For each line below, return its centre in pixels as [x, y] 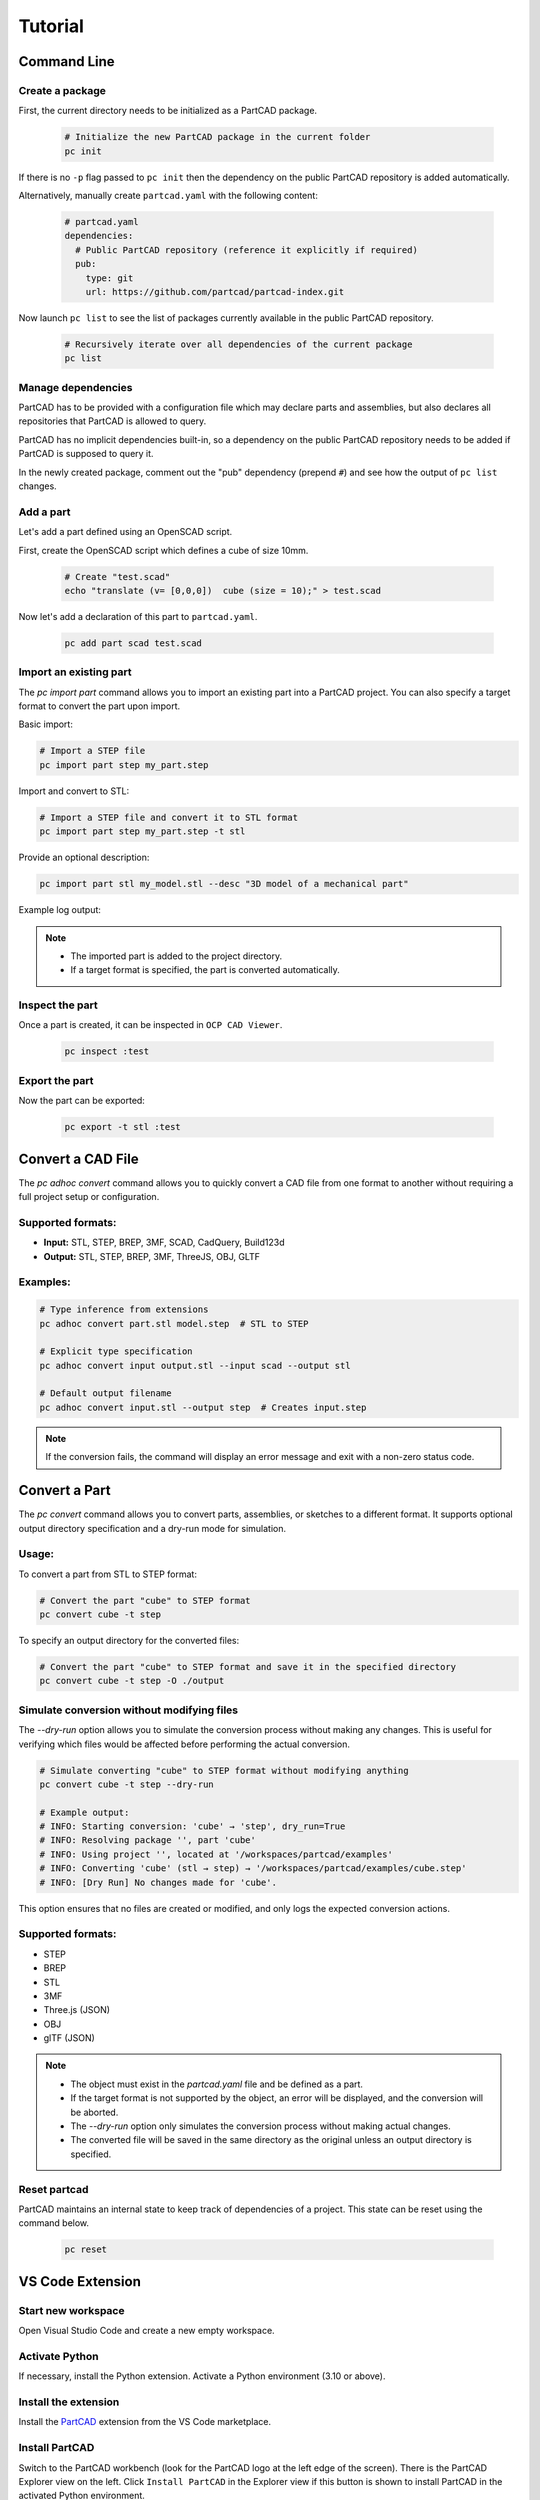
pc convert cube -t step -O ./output [132, 1681]
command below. [54, 2223]
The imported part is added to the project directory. [176, 956]
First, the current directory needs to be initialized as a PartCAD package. [168, 111]
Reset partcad [53, 2189]
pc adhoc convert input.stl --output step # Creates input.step [203, 1407]
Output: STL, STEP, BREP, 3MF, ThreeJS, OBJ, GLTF [151, 1256]
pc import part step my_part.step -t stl [142, 831]
